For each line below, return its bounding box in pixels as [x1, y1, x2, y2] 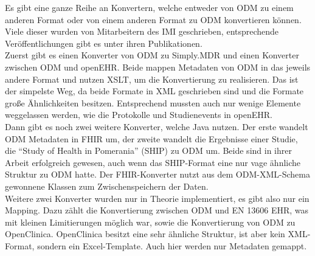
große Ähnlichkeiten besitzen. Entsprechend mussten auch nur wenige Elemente [5, 96, 301, 109]
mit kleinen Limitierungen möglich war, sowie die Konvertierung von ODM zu [5, 215, 296, 228]
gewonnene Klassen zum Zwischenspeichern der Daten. [5, 179, 209, 192]
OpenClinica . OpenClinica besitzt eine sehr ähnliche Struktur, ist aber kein [5, 227, 285, 240]
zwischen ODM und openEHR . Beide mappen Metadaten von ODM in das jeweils [5, 60, 311, 73]
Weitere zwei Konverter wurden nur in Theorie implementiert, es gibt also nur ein [5, 192, 310, 204]
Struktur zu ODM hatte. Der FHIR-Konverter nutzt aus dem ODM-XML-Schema [5, 168, 310, 181]
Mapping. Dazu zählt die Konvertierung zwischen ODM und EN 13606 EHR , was [5, 204, 309, 216]
